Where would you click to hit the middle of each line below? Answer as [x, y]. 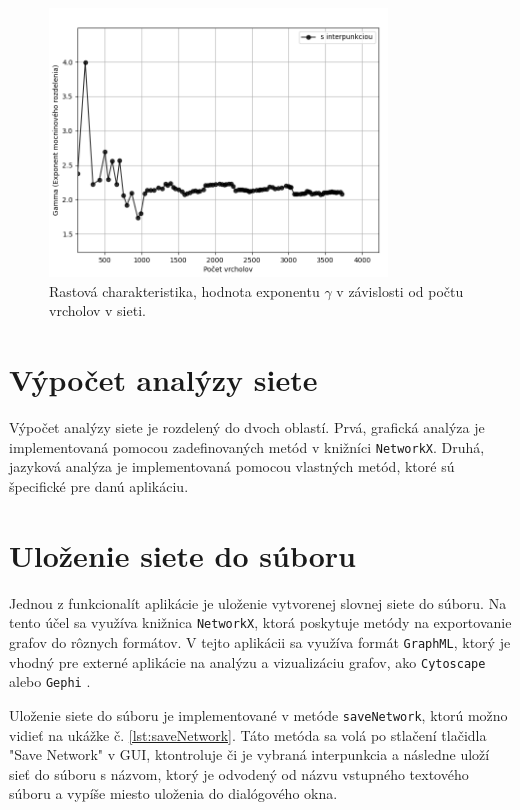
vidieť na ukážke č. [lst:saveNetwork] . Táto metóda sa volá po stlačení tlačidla [248, 734]
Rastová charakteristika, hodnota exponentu [184, 290]
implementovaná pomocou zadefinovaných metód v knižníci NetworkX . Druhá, [247, 446]
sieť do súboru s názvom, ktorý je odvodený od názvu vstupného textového [239, 773]
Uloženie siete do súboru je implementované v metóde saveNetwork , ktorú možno [258, 714]
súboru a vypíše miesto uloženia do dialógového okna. [173, 793]
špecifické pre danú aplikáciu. [99, 485]
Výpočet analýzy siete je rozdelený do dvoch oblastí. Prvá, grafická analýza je [247, 427]
